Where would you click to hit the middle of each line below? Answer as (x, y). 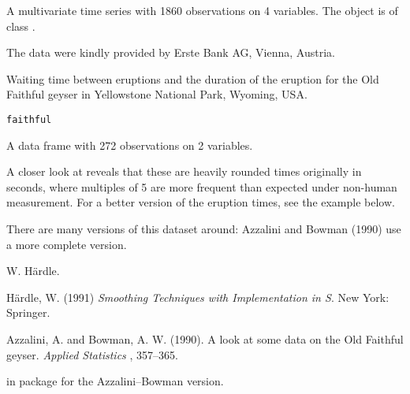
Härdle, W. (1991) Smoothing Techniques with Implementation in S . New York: (198, 297)
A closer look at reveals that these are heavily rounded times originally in (184, 171)
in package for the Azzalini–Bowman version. (115, 381)
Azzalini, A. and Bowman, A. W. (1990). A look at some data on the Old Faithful (205, 338)
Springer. (28, 312)
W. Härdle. (33, 271)
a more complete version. (67, 244)
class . (21, 26)
